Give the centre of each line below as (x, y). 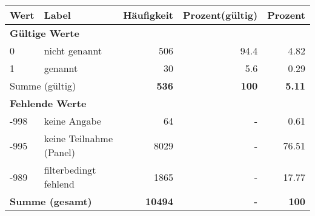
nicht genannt (73, 51)
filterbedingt (70, 170)
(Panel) (60, 152)
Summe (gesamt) (51, 201)
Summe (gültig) (43, 86)
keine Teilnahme (78, 138)
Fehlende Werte (48, 103)
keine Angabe (72, 121)
